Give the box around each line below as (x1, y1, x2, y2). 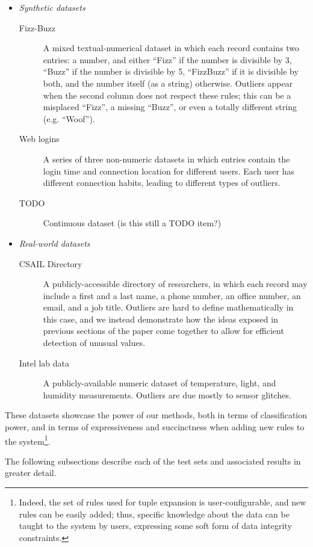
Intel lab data (19, 356, 70, 369)
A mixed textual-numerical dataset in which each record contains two (43, 42, 300, 54)
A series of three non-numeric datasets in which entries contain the (43, 152, 290, 165)
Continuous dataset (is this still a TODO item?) (43, 217, 222, 229)
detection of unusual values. (43, 336, 146, 349)
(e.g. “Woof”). (43, 112, 95, 125)
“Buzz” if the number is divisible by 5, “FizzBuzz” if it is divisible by (43, 65, 299, 78)
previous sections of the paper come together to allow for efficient (43, 324, 284, 337)
